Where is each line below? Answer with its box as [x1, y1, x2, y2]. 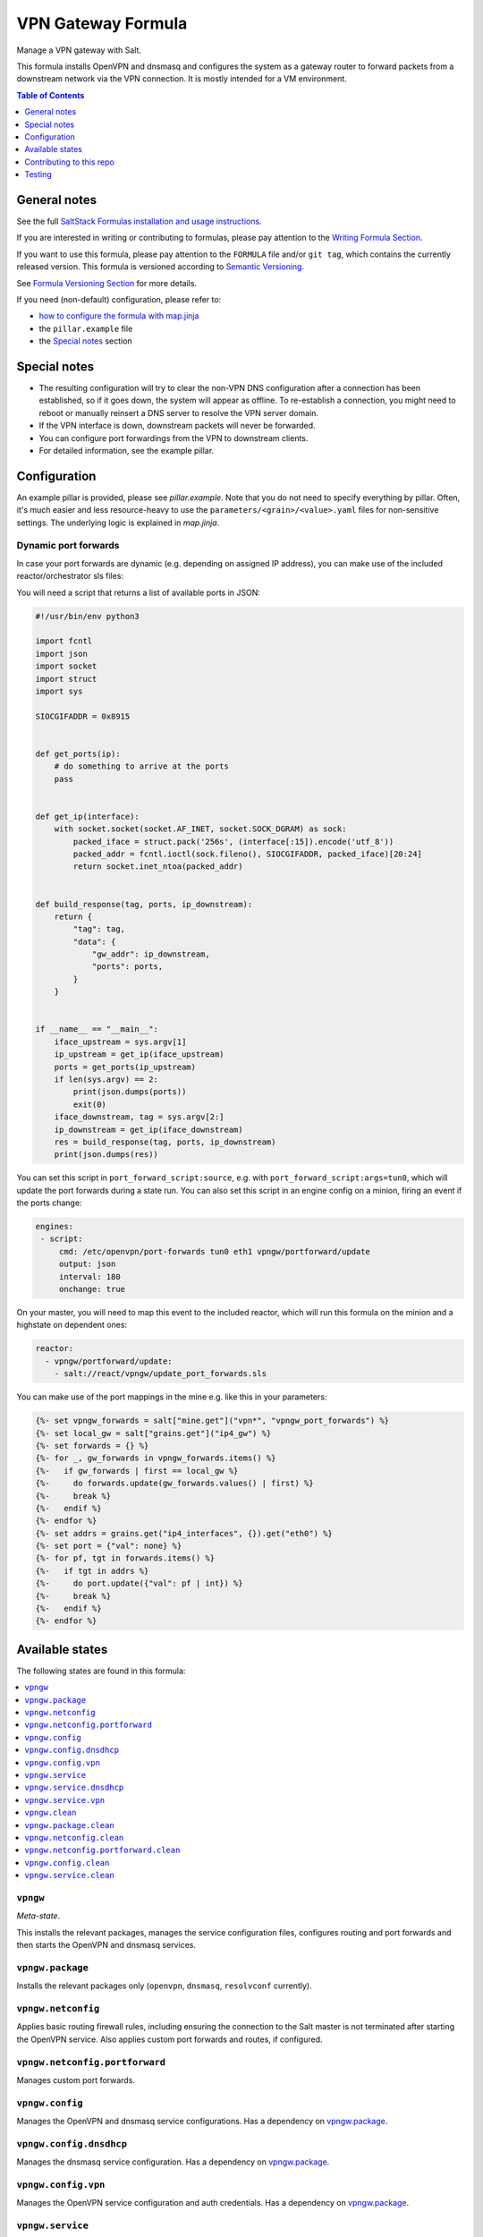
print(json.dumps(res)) [54, 1150, 158, 1160]
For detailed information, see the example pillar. [38, 445, 215, 455]
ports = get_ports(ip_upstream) [54, 1061, 197, 1072]
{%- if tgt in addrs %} [35, 1566, 149, 1576]
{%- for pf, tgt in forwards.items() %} [35, 1553, 215, 1563]
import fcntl [35, 636, 93, 646]
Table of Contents [16, 89, 85, 100]
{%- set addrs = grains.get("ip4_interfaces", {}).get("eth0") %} [35, 1528, 333, 1538]
